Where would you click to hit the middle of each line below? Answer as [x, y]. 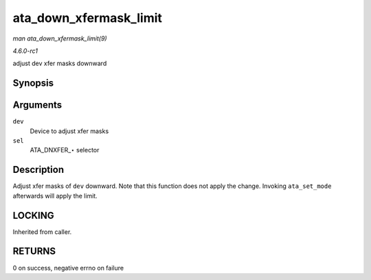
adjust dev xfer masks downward [60, 63]
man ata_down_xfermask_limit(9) [60, 38]
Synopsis [33, 83]
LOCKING [33, 215]
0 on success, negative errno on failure [68, 268]
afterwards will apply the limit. [55, 196]
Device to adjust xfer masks [69, 131]
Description [38, 170]
